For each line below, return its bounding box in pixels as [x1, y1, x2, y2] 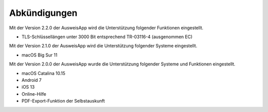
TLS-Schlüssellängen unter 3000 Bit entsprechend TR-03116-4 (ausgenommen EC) [21, 34, 193, 40]
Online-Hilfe [21, 91, 47, 97]
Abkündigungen [9, 7, 78, 18]
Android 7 [21, 77, 42, 83]
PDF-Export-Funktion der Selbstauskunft [21, 98, 105, 104]
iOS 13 [21, 84, 35, 90]
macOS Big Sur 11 [21, 52, 58, 58]
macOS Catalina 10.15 [21, 70, 66, 76]
